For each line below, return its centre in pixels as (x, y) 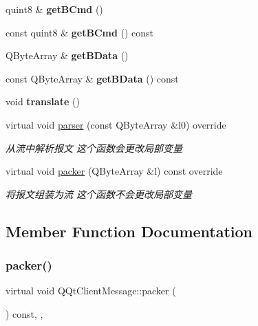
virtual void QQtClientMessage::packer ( (91, 291)
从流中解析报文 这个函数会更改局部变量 (94, 148)
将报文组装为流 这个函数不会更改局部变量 (99, 194)
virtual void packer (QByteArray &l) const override (114, 171)
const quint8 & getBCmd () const (80, 32)
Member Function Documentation (129, 231)
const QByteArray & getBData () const (92, 78)
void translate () (43, 101)
